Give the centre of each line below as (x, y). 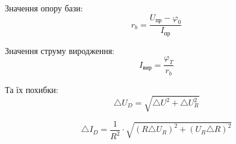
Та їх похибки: (32, 89)
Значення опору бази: (44, 8)
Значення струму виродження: (60, 50)
